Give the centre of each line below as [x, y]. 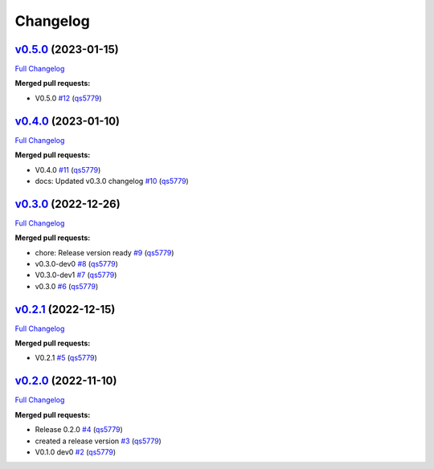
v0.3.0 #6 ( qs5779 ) [67, 286]
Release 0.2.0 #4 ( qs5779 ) [79, 430]
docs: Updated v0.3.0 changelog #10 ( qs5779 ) [112, 181]
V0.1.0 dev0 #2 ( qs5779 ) [76, 452]
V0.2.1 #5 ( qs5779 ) [66, 358]
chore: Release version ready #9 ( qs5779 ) [104, 252]
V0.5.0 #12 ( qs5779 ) [68, 98]
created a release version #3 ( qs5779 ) [98, 441]
